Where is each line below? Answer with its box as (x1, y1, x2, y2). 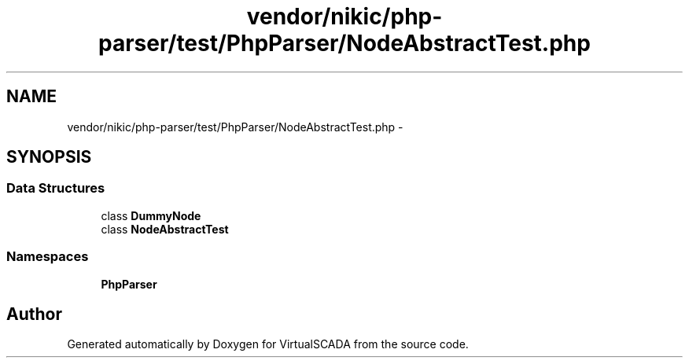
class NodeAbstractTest (101, 222, 229, 236)
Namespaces (6, 248, 89, 265)
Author (6, 303, 62, 324)
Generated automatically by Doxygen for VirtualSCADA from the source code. (67, 337, 469, 351)
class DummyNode (101, 208, 201, 222)
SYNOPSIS (6, 147, 92, 167)
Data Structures (6, 180, 105, 197)
